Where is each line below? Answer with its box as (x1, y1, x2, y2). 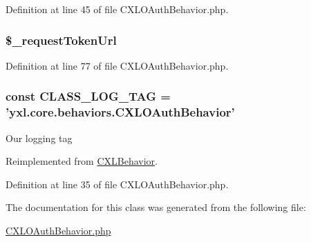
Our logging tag (6, 130, 73, 145)
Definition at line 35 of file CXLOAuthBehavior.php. (6, 177, 229, 191)
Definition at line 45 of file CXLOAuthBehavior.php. (6, 2, 229, 16)
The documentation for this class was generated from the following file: (6, 200, 306, 214)
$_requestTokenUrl (6, 31, 117, 48)
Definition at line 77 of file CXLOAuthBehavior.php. (6, 58, 229, 72)
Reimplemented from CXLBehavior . (6, 154, 158, 168)
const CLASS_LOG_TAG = (6, 88, 171, 105)
